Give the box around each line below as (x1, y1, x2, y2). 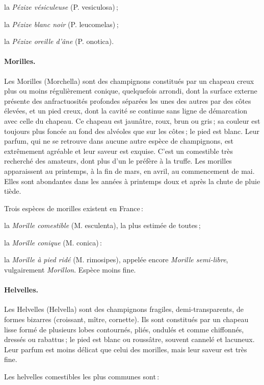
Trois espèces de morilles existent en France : (4, 202, 143, 213)
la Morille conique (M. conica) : (4, 237, 102, 247)
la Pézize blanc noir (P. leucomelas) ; (4, 18, 119, 29)
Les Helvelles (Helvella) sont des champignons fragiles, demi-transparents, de (4, 304, 244, 314)
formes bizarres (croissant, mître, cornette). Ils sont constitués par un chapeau (4, 314, 249, 325)
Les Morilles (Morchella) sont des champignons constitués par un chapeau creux (4, 75, 254, 86)
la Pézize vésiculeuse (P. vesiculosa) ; (4, 2, 119, 12)
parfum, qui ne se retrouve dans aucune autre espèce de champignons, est (4, 135, 234, 146)
